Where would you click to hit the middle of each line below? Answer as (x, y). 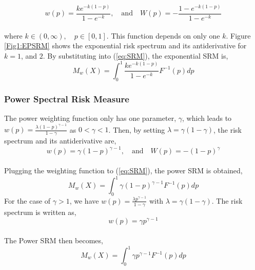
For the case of (27, 200)
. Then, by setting (137, 129)
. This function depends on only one (163, 35)
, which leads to (207, 118)
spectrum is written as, (40, 212)
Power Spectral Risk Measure (67, 98)
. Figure (238, 35)
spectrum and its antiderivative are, (60, 141)
